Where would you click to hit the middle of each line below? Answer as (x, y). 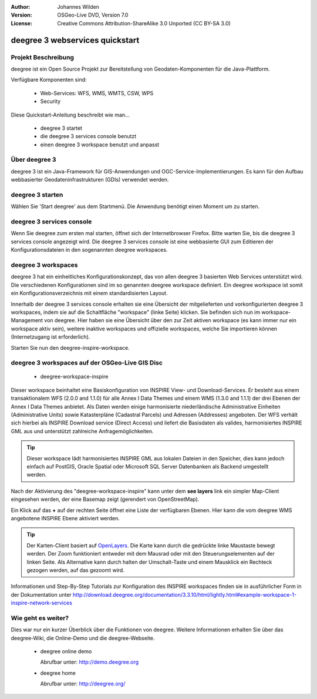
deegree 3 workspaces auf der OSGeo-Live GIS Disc (87, 363)
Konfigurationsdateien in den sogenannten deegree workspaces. (89, 250)
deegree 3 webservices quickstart (75, 40)
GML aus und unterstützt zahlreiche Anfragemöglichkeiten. (82, 431)
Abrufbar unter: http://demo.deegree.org (90, 662)
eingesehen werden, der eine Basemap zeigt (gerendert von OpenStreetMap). (105, 499)
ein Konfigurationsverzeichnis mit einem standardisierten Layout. (89, 293)
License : (21, 23)
